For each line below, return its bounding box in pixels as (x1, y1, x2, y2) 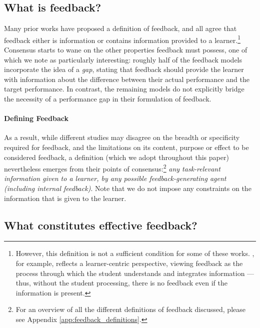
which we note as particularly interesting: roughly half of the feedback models (4, 54, 242, 64)
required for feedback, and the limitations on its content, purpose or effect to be (4, 142, 249, 152)
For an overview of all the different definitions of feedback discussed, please (15, 304, 245, 314)
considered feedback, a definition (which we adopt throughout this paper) (4, 151, 229, 162)
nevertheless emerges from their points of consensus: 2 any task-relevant (4, 162, 220, 173)
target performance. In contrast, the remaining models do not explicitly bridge (4, 83, 244, 94)
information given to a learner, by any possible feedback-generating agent (4, 173, 226, 183)
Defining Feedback (4, 113, 68, 123)
